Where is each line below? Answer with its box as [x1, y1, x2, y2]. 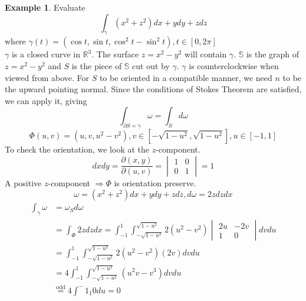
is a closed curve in [11, 48, 80, 60]
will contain [185, 48, 227, 60]
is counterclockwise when [189, 59, 279, 72]
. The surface [91, 48, 139, 60]
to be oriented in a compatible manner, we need [99, 71, 272, 83]
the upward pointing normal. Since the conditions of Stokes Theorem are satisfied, [5, 83, 302, 95]
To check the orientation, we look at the [5, 143, 150, 156]
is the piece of [71, 59, 122, 72]
